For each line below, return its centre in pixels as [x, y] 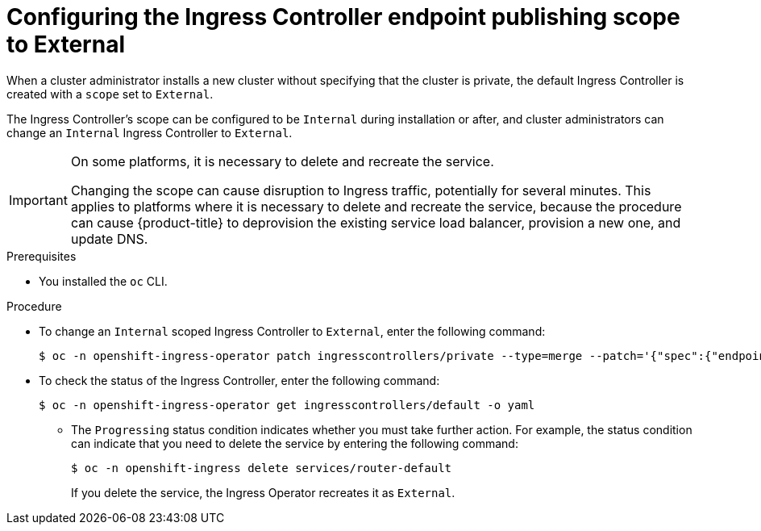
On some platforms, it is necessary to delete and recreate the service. [282, 161]
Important [38, 200]
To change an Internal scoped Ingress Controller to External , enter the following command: [292, 331]
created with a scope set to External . [110, 94]
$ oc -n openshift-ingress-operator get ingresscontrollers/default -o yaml [287, 405]
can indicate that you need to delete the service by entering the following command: [295, 443]
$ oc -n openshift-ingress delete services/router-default [262, 468]
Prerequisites [42, 256]
